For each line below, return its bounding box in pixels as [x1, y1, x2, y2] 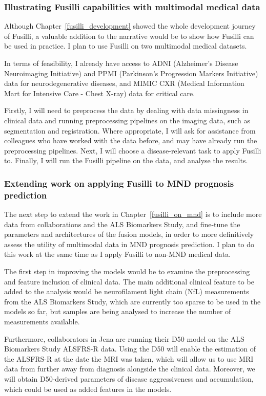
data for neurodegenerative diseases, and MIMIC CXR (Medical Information [4, 78, 244, 89]
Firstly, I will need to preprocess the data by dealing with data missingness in [4, 105, 249, 116]
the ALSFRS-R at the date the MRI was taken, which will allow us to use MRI [4, 353, 254, 364]
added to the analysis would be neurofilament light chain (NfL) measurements [4, 286, 249, 297]
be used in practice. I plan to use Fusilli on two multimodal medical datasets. [4, 40, 247, 51]
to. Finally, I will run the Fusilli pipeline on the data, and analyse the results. [4, 155, 248, 166]
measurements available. [4, 316, 80, 327]
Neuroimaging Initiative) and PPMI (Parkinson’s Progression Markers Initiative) [4, 68, 258, 78]
